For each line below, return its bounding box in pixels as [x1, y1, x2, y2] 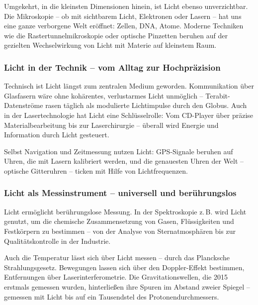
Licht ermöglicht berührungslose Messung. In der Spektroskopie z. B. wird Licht [4, 206, 247, 216]
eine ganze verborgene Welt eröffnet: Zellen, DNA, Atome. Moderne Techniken [4, 20, 244, 31]
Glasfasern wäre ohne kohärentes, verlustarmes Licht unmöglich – [4, 90, 203, 101]
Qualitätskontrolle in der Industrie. [4, 235, 111, 246]
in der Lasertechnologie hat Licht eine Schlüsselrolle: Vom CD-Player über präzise [4, 109, 254, 120]
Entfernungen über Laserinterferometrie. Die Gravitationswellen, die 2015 [4, 272, 228, 282]
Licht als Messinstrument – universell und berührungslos [4, 187, 237, 199]
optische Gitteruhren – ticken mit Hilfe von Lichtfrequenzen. [4, 165, 188, 176]
